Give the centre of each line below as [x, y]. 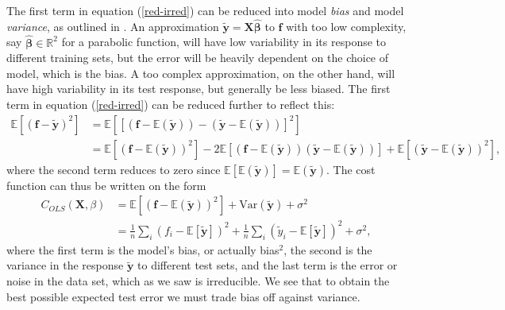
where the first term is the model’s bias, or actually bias [143, 249]
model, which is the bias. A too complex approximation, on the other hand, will [201, 73]
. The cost [351, 169]
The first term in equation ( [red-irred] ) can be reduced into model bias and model [205, 10]
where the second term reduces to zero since [114, 169]
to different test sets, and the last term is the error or [268, 265]
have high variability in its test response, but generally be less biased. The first [199, 89]
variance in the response [65, 265]
